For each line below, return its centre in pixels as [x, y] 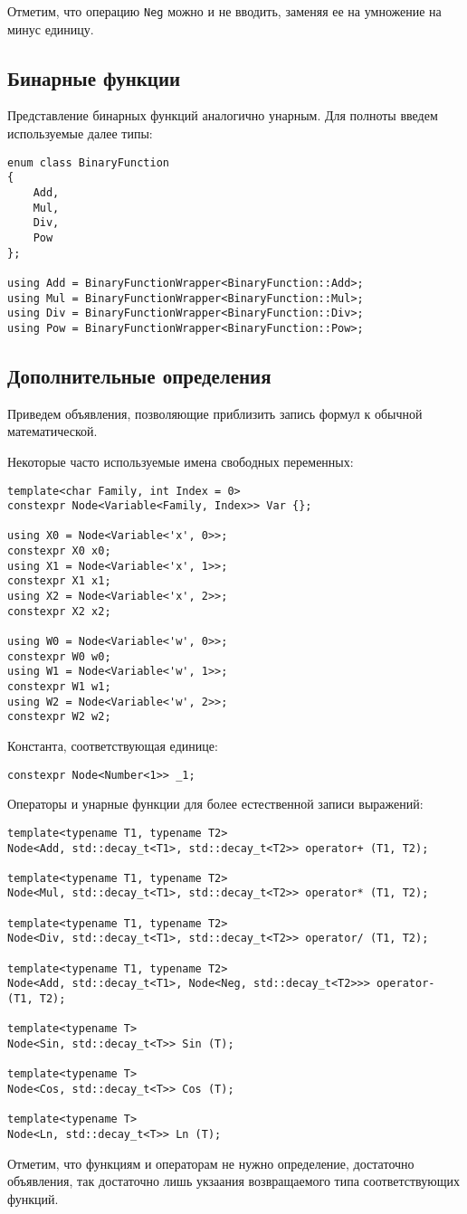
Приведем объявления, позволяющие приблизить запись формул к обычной [215, 413]
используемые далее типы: [80, 133]
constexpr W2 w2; [59, 717]
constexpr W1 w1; [59, 687]
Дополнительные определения [139, 375]
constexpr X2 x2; [59, 611]
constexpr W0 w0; [59, 656]
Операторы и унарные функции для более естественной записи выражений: [215, 804]
